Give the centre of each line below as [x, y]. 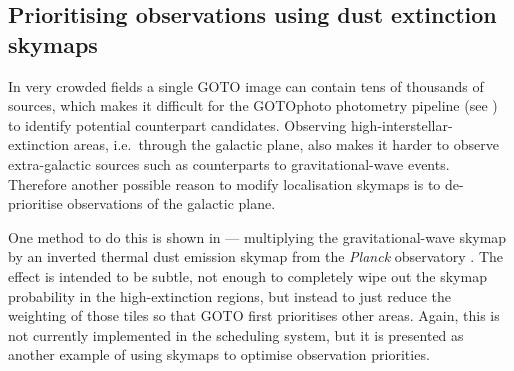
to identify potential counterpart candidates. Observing [177, 124]
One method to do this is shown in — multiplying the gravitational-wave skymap [257, 236]
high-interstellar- [401, 124]
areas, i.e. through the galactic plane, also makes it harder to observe [286, 144]
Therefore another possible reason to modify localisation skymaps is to [224, 183]
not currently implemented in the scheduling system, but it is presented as [236, 334]
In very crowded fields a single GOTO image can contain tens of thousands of [246, 85]
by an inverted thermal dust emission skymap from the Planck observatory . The [256, 256]
